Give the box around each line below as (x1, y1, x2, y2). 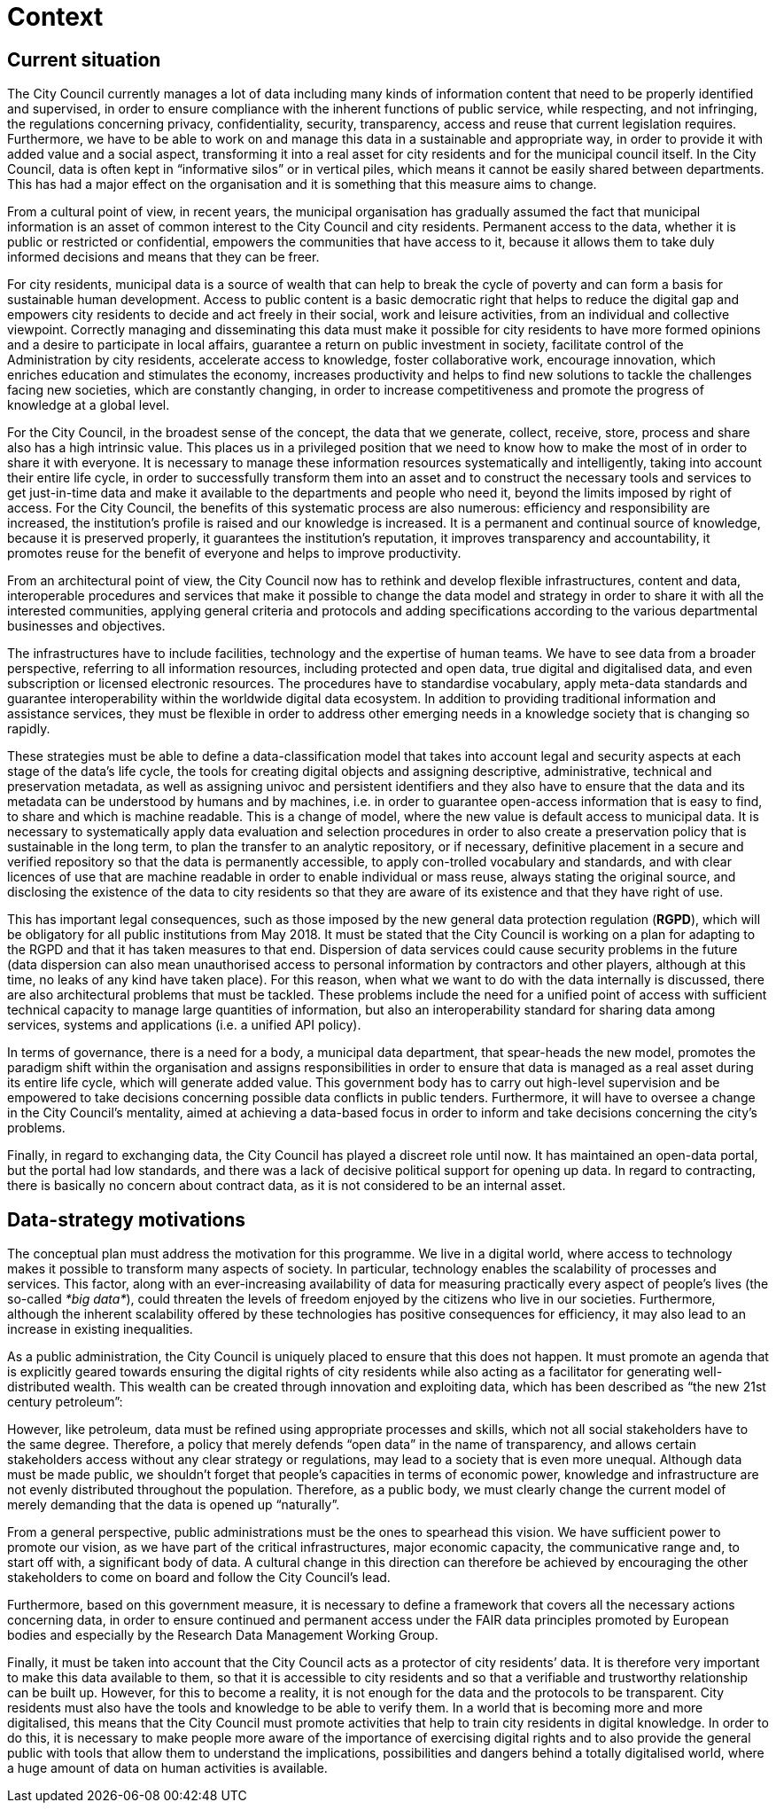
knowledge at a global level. (7, 397, 170, 413)
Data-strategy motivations (7, 1208, 246, 1231)
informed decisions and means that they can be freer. (7, 249, 320, 265)
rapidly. (7, 721, 50, 737)
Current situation (7, 48, 161, 71)
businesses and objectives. (7, 618, 166, 634)
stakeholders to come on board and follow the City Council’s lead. (7, 1570, 391, 1586)
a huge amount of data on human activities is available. (7, 1760, 328, 1776)
